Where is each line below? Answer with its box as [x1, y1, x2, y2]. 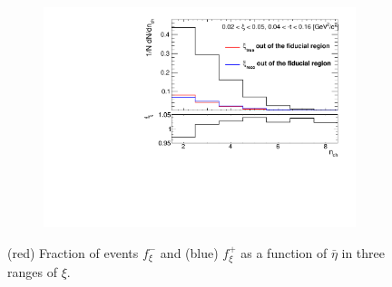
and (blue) [160, 243, 219, 262]
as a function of [240, 243, 328, 262]
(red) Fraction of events [7, 243, 139, 262]
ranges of [7, 263, 57, 282]
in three [341, 243, 386, 262]
